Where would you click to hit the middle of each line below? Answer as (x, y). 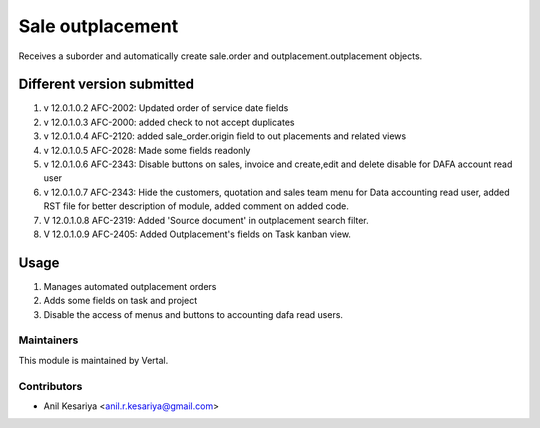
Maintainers (48, 340)
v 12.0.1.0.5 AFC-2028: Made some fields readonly (147, 150)
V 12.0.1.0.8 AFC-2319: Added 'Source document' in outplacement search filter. (206, 220)
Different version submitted (106, 84)
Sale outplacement (98, 26)
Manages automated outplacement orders (130, 286)
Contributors (50, 386)
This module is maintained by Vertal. (93, 360)
